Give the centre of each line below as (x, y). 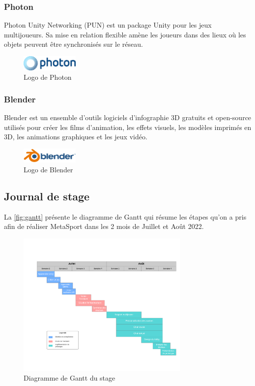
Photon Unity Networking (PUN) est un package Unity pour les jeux (108, 25)
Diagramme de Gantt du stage (70, 378)
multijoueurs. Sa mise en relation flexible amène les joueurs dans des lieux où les (125, 34)
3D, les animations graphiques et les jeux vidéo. (76, 137)
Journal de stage (47, 196)
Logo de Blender (48, 169)
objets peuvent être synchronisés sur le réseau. (73, 44)
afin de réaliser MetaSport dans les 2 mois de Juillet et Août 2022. (104, 226)
